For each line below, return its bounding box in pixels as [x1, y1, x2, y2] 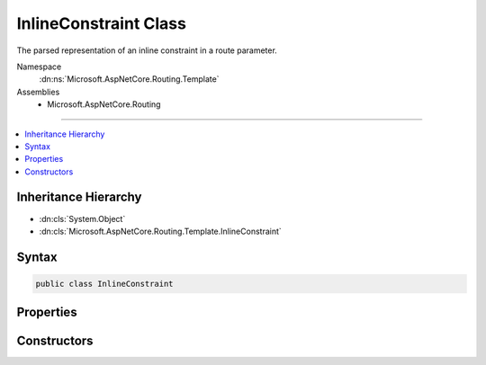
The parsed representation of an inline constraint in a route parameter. [16, 45, 278, 56]
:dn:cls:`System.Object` [39, 213, 126, 224]
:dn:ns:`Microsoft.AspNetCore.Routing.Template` [39, 74, 220, 85]
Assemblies [16, 86, 60, 97]
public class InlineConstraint [35, 279, 175, 289]
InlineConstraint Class [16, 13, 186, 33]
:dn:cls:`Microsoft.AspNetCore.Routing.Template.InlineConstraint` [39, 226, 283, 236]
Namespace [16, 61, 62, 72]
